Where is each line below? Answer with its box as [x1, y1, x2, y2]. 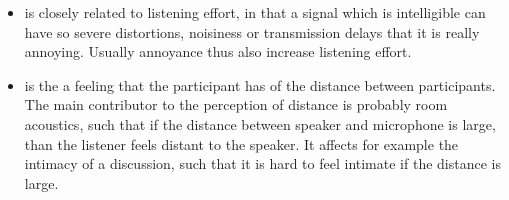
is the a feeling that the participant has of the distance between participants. [24, 74, 496, 95]
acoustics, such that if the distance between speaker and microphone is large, [24, 113, 496, 134]
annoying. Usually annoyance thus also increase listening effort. [24, 41, 412, 62]
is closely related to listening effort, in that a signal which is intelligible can [24, 2, 486, 22]
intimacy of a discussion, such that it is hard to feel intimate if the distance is [24, 153, 501, 174]
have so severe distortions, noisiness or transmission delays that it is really [24, 21, 480, 42]
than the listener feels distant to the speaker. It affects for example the [24, 133, 459, 154]
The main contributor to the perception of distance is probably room [24, 94, 448, 115]
